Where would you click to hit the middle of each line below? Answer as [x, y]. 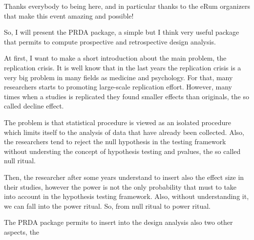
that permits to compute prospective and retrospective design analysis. [110, 41]
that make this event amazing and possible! [69, 15]
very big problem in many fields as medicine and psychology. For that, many [118, 77]
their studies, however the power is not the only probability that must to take [120, 186]
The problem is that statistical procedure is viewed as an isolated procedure [117, 122]
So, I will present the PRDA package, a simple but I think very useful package [122, 32]
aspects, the [22, 231]
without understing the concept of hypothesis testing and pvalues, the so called [122, 151]
